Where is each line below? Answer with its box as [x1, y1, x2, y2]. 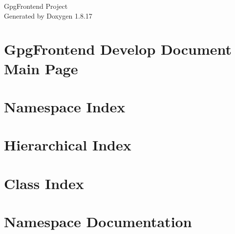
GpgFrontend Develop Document [4, 39, 232, 59]
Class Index [4, 173, 84, 193]
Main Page [4, 58, 78, 78]
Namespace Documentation [4, 212, 192, 232]
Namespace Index [4, 96, 126, 116]
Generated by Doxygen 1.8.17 [4, 10, 92, 21]
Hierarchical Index [4, 135, 131, 155]
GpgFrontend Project [4, 1, 68, 11]
